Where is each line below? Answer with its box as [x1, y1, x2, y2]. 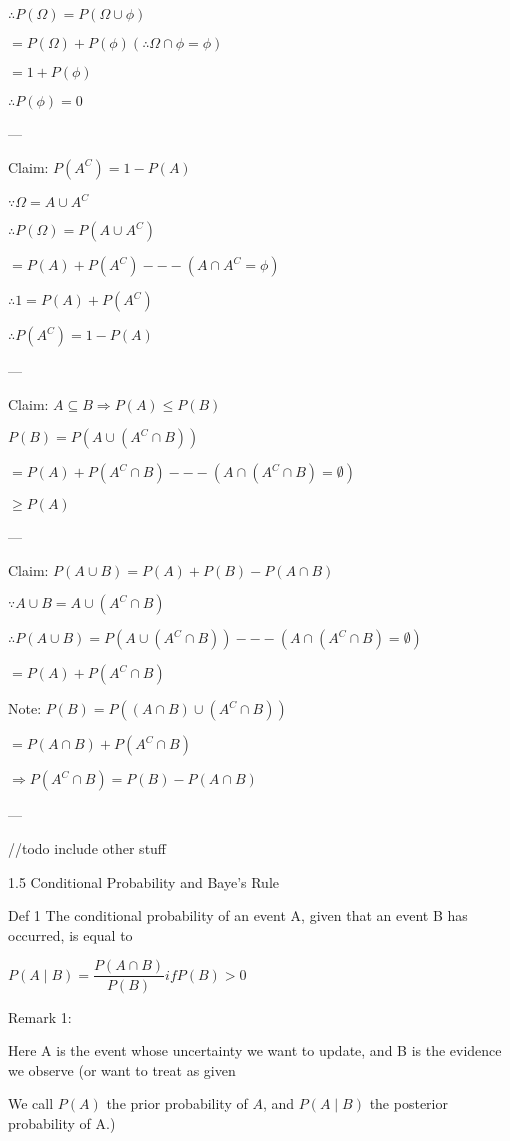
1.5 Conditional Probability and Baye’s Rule [8, 871, 280, 892]
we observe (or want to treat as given [8, 1059, 236, 1080]
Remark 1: [8, 1006, 72, 1027]
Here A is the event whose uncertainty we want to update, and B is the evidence [8, 1040, 502, 1061]
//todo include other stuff [8, 838, 167, 859]
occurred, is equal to [8, 924, 133, 945]
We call [8, 1093, 54, 1114]
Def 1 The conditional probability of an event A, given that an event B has [8, 905, 468, 926]
